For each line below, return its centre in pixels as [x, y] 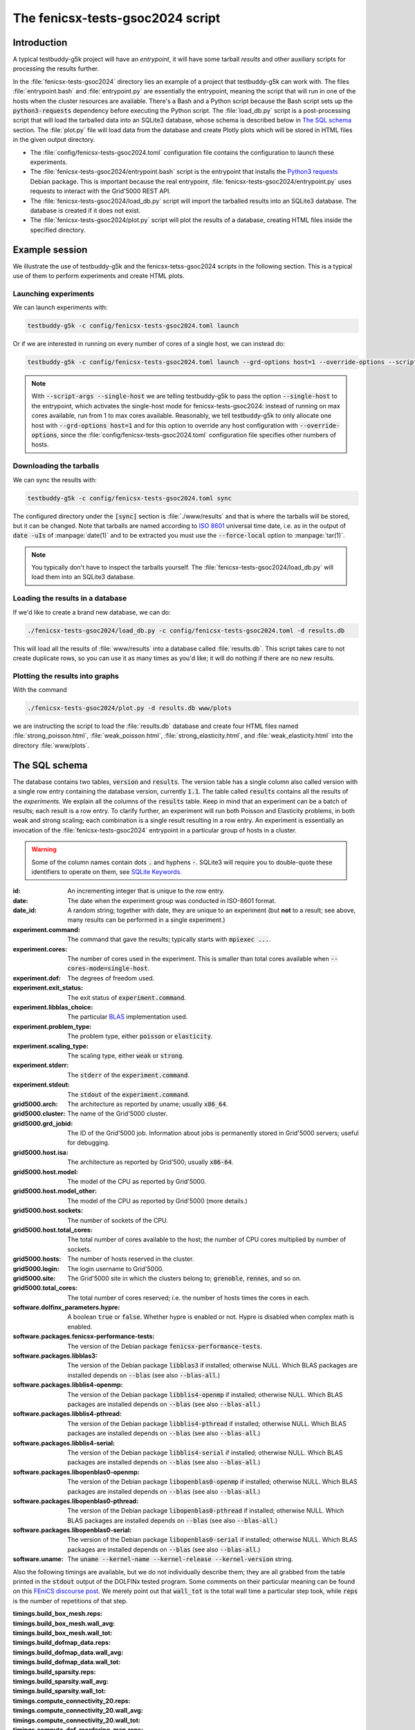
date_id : [25, 911]
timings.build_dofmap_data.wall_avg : [68, 1652]
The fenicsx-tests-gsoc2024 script [117, 18]
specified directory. [58, 230]
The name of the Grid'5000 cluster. [118, 1113]
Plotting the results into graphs [66, 676]
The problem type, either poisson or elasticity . [140, 1036]
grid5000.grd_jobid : [43, 1123]
